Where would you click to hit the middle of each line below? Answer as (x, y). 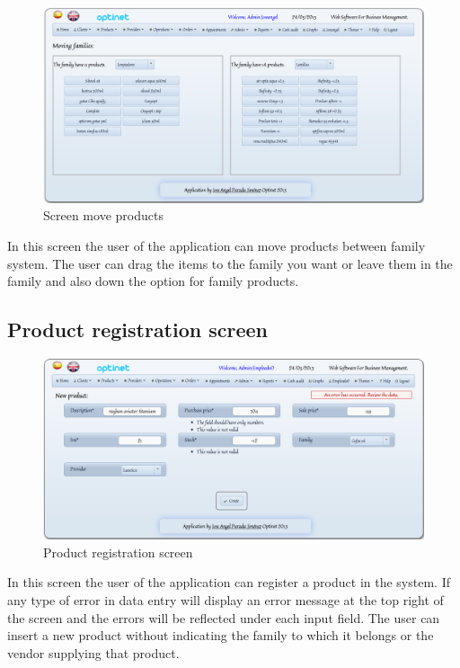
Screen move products (103, 215)
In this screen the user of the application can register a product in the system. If (229, 582)
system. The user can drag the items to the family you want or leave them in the (230, 263)
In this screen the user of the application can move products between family (217, 245)
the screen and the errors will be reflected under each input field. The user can (224, 617)
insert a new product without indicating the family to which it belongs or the (221, 635)
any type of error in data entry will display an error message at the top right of (226, 599)
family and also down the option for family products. (153, 281)
